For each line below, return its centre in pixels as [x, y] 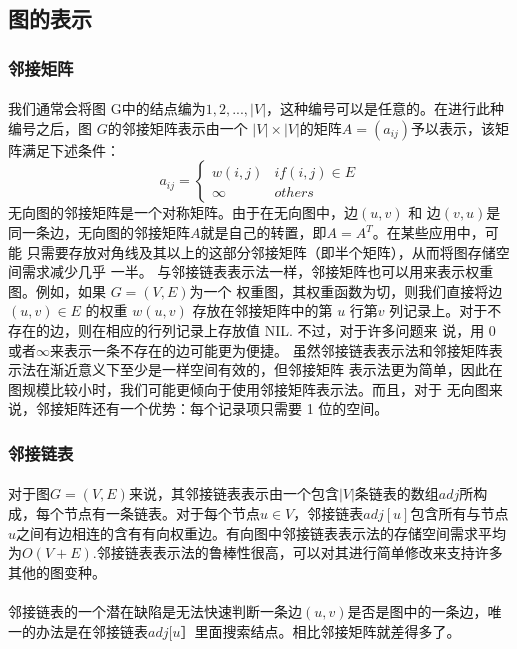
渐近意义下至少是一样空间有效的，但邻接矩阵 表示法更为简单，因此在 [276, 369]
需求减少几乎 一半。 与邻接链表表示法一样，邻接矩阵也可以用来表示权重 [257, 271]
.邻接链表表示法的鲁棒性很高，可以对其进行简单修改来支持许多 [297, 552]
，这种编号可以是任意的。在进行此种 [385, 108]
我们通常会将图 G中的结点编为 [107, 108]
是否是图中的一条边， [417, 610]
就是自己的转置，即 [263, 232]
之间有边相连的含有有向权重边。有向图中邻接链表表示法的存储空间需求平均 [261, 532]
